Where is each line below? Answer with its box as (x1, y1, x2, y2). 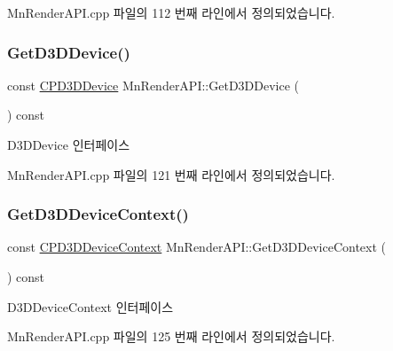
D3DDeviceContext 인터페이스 (7, 297, 174, 316)
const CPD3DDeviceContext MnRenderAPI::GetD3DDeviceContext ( (7, 238, 387, 256)
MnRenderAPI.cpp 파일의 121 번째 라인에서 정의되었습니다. (7, 165, 335, 183)
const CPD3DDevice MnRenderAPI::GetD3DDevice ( (7, 75, 300, 94)
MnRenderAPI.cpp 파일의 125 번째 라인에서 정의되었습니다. (7, 327, 335, 346)
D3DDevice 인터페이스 (7, 136, 130, 153)
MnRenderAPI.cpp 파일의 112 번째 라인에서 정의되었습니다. (7, 4, 335, 21)
